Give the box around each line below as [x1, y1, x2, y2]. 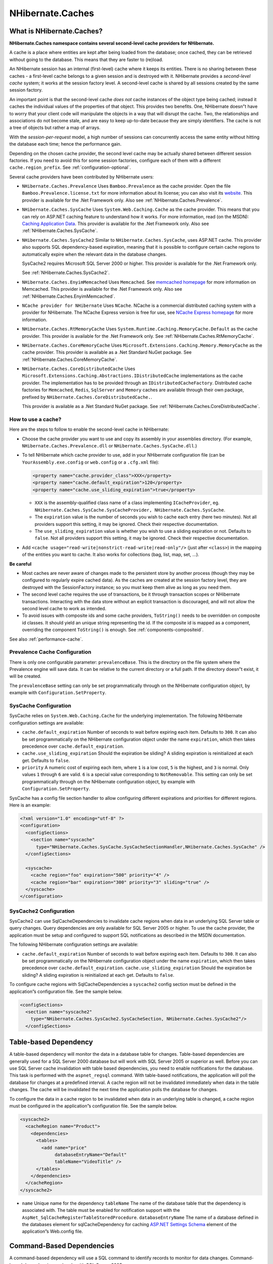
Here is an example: [9, 802, 51, 808]
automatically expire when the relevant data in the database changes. [22, 251, 167, 257]
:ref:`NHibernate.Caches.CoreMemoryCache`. [22, 356, 117, 363]
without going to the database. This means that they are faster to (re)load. [9, 56, 164, 63]
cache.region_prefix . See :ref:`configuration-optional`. [9, 164, 131, 170]
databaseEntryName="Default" [55, 1152, 127, 1157]
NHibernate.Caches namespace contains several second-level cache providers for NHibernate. [9, 40, 214, 47]
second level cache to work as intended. [22, 605, 107, 611]
